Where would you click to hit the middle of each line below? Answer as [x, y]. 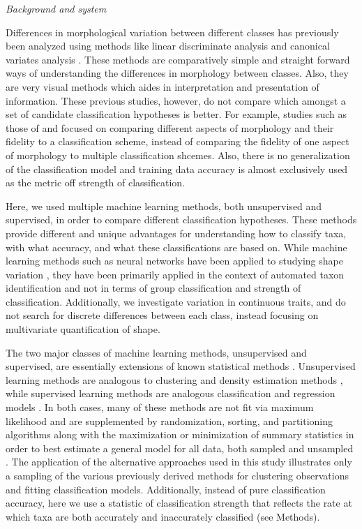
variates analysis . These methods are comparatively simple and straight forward [178, 59]
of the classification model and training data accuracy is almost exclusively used [177, 169]
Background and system [56, 8]
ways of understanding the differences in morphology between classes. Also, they [177, 73]
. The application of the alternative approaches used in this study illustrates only [179, 462]
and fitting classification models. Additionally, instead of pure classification [166, 489]
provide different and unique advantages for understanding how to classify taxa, [176, 233]
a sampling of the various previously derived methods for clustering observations [177, 475]
